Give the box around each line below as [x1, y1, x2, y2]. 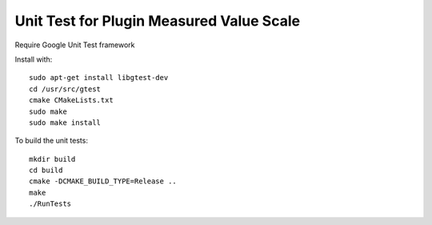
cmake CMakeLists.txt [29, 96, 114, 105]
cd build [29, 166, 63, 175]
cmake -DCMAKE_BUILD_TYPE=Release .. [29, 177, 178, 186]
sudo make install [29, 118, 102, 127]
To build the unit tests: [14, 136, 88, 146]
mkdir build [29, 155, 76, 163]
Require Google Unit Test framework [14, 40, 135, 50]
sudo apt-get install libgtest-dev [29, 73, 169, 82]
